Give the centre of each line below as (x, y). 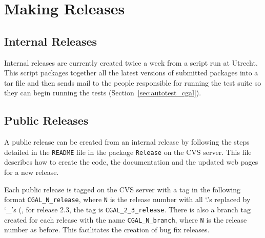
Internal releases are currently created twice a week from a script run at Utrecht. (131, 62)
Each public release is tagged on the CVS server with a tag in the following (122, 189)
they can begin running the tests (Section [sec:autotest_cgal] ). (103, 93)
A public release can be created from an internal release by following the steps (127, 142)
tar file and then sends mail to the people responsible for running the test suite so (133, 82)
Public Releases (46, 120)
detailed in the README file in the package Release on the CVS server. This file (128, 152)
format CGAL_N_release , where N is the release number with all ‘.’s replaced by (127, 199)
